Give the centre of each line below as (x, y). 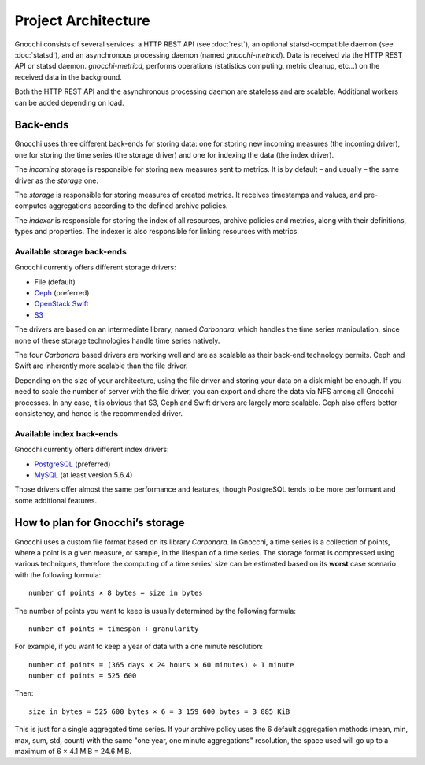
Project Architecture (82, 20)
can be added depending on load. (70, 102)
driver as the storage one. (56, 180)
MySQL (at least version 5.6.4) (83, 475)
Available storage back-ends (71, 251)
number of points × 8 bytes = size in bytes (116, 593)
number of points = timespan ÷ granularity (114, 629)
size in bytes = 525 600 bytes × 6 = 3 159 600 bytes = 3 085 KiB (159, 711)
